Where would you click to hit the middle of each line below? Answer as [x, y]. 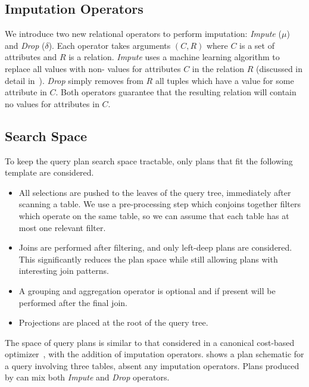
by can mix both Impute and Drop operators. [87, 377]
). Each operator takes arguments [110, 45]
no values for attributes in [52, 103]
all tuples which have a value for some [224, 80]
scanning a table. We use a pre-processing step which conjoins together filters [160, 204]
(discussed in [280, 68]
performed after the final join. [73, 302]
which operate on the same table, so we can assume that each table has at [154, 215]
